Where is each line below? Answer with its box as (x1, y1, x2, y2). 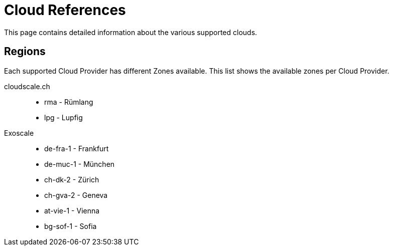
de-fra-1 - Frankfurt (44, 144, 109, 153)
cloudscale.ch (4, 82, 50, 91)
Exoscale (4, 128, 34, 137)
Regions (4, 45, 46, 58)
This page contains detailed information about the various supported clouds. (4, 28, 257, 37)
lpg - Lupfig (44, 113, 83, 122)
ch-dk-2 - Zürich (44, 175, 99, 184)
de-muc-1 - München (44, 159, 115, 168)
